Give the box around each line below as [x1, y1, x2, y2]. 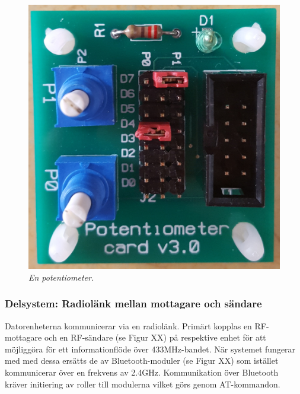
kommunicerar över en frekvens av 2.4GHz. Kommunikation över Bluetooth [5, 366, 279, 379]
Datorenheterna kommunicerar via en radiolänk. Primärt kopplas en [5, 319, 252, 332]
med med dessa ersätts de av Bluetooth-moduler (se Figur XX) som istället [5, 354, 279, 367]
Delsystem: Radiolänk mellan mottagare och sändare [5, 296, 262, 311]
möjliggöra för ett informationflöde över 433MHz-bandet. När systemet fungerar [5, 342, 296, 355]
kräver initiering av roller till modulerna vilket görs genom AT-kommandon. [5, 377, 280, 390]
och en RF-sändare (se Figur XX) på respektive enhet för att [44, 331, 266, 344]
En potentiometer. [28, 271, 94, 283]
